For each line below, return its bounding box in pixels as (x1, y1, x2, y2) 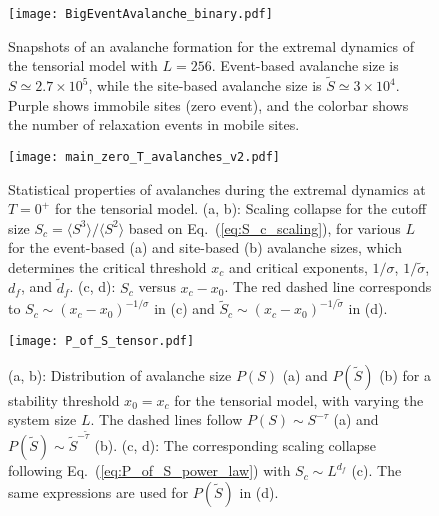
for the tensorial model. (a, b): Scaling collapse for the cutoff (54, 198, 427, 219)
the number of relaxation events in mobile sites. (8, 114, 300, 135)
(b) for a (379, 364, 431, 385)
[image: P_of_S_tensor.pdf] (8, 333, 195, 348)
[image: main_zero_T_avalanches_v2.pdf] (8, 149, 281, 164)
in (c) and (154, 298, 215, 319)
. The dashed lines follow (90, 409, 243, 430)
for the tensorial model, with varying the (174, 389, 424, 410)
